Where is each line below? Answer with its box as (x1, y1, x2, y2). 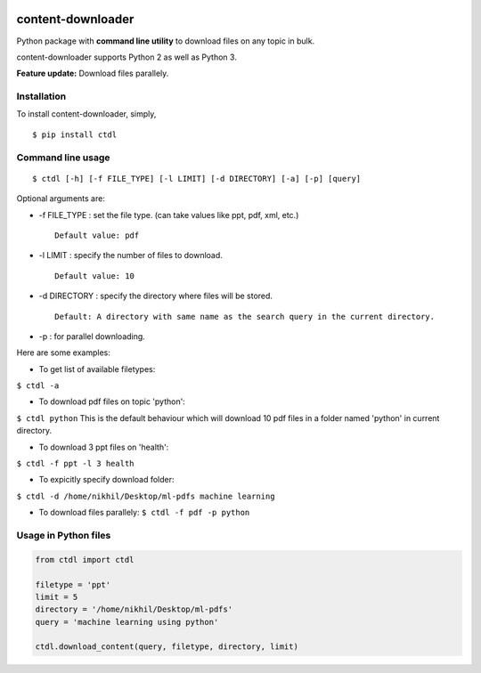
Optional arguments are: (16, 193, 106, 204)
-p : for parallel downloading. (38, 330, 146, 342)
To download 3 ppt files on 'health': (38, 442, 169, 452)
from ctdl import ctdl (35, 555, 135, 564)
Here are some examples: (16, 347, 111, 358)
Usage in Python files (16, 529, 111, 541)
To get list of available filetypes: (38, 363, 156, 374)
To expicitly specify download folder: (38, 474, 175, 485)
